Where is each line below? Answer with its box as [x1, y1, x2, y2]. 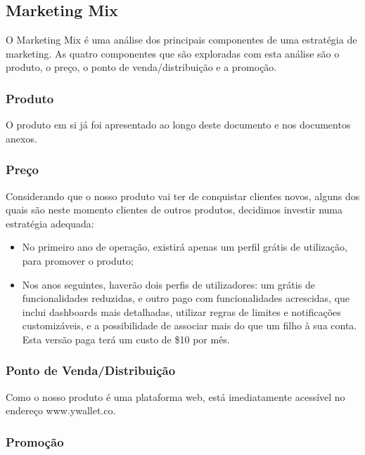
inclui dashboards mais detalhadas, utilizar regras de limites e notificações [22, 304, 341, 319]
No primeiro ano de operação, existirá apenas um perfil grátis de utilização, [22, 239, 347, 254]
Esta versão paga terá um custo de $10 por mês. [22, 331, 230, 346]
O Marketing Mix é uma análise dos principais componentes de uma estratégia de [6, 32, 357, 47]
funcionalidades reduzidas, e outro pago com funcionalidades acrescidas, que [22, 291, 350, 305]
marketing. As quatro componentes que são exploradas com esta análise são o [6, 46, 340, 60]
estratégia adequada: [6, 216, 94, 230]
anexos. [6, 131, 37, 145]
